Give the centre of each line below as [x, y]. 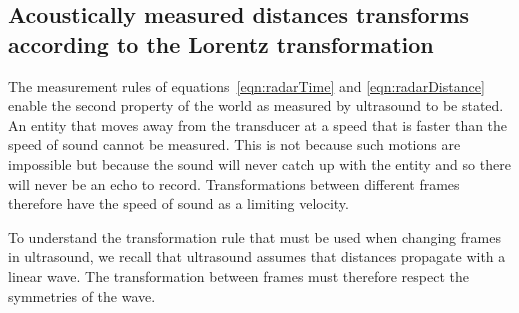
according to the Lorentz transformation [221, 43]
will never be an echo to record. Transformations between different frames [234, 183]
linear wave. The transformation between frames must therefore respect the [238, 275]
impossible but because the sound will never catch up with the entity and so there [259, 163]
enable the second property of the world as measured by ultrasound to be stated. [256, 105]
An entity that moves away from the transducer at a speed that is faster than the [258, 124]
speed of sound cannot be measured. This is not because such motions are [234, 144]
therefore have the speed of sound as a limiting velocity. [178, 203]
